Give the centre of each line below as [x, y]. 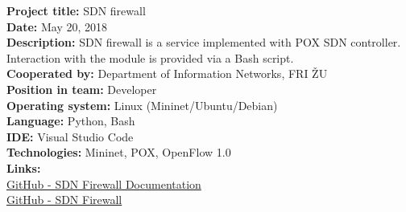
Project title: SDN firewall [76, 10]
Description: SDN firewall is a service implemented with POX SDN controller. [204, 42]
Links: [24, 167]
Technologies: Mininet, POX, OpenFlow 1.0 [119, 152]
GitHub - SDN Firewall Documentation [104, 183]
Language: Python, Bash [71, 121]
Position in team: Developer [82, 89]
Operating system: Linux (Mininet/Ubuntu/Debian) [142, 105]
